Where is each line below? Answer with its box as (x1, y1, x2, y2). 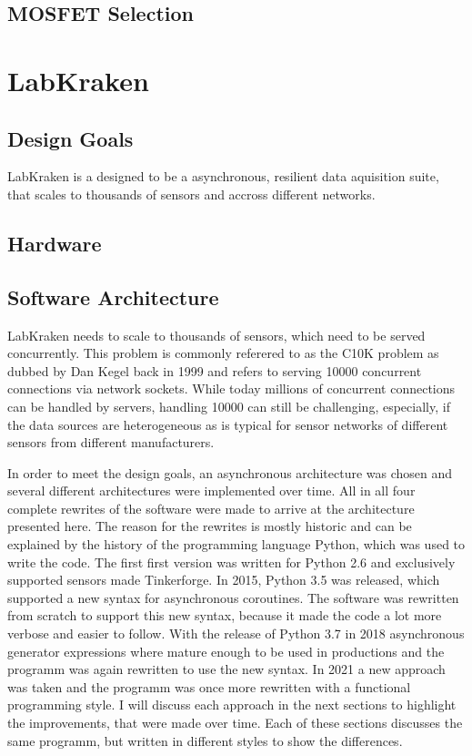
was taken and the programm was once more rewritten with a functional (7, 677, 411, 696)
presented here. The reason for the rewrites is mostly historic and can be (7, 516, 412, 536)
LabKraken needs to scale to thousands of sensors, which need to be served (7, 325, 426, 344)
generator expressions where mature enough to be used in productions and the (7, 641, 445, 660)
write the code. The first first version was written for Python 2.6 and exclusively (7, 552, 456, 571)
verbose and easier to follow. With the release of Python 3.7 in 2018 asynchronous (7, 624, 465, 643)
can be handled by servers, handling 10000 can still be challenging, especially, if (7, 396, 450, 415)
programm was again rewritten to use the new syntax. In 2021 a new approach (7, 659, 446, 679)
